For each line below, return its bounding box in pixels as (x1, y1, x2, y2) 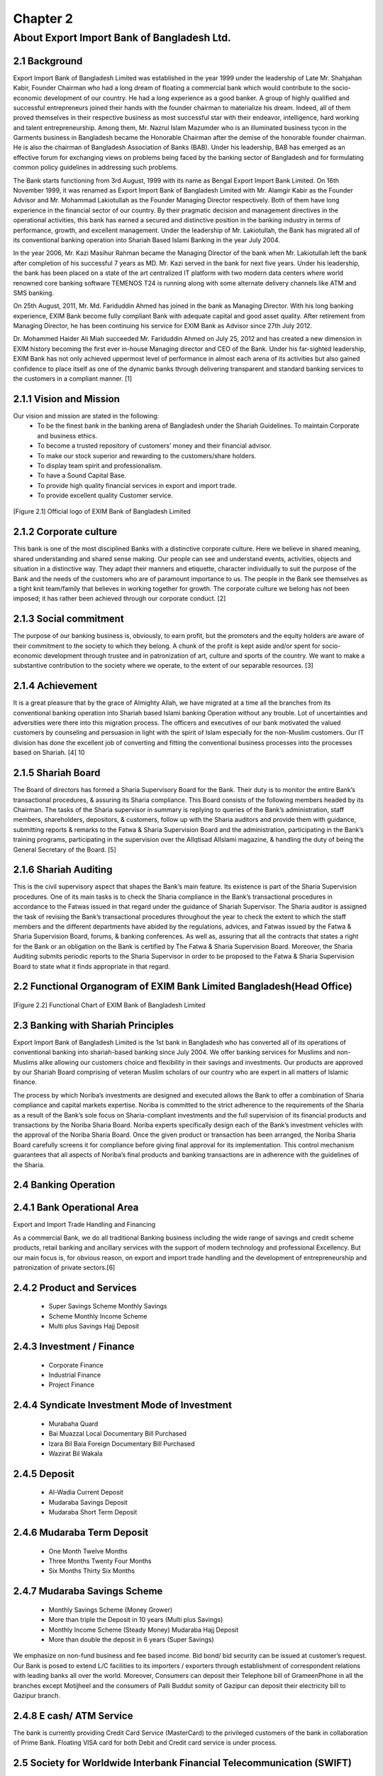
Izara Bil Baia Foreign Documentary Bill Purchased (48, 1439, 195, 1448)
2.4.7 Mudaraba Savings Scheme (13, 1585, 163, 1598)
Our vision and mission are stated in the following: (13, 411, 160, 420)
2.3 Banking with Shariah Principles (13, 1019, 174, 1032)
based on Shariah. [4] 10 (13, 748, 85, 757)
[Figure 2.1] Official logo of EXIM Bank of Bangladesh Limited (13, 507, 191, 516)
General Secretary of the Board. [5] (13, 845, 116, 854)
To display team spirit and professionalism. (37, 461, 162, 470)
